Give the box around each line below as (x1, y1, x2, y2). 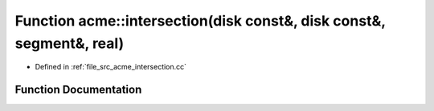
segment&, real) (14, 34, 125, 52)
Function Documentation (14, 83, 142, 97)
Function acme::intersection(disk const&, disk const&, (14, 12, 386, 30)
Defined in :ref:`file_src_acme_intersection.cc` (35, 62, 187, 72)
